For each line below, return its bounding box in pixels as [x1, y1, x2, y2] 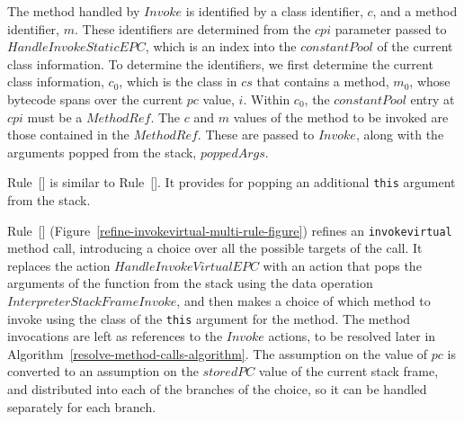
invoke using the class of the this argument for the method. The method [7, 309, 411, 328]
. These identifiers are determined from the [74, 19, 311, 38]
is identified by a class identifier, [185, 2, 363, 20]
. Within [243, 89, 290, 108]
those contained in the [7, 125, 129, 144]
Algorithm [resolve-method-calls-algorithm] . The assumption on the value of [7, 344, 428, 363]
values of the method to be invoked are [233, 107, 449, 126]
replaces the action [7, 256, 111, 274]
